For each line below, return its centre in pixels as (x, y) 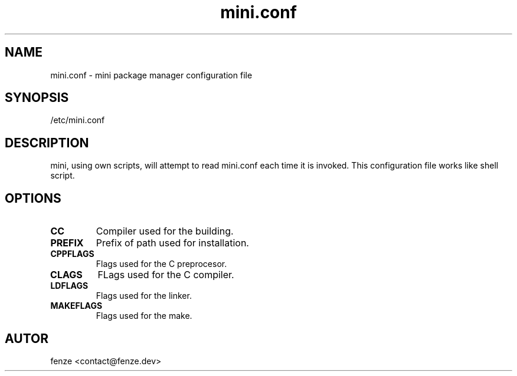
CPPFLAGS (72, 254)
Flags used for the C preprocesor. (161, 264)
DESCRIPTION (47, 143)
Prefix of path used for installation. (172, 243)
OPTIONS (33, 198)
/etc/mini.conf (78, 120)
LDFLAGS (69, 286)
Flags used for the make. (144, 316)
